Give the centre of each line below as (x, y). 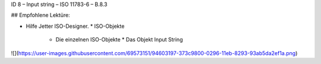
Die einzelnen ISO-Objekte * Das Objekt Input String (119, 40)
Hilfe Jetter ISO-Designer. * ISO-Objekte (75, 26)
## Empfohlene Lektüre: (41, 15)
